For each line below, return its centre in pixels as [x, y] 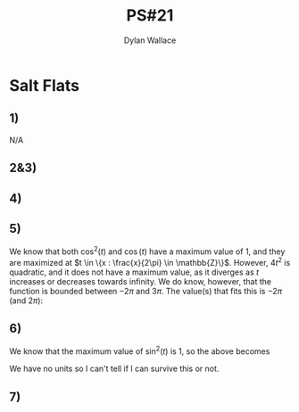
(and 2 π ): [26, 301]
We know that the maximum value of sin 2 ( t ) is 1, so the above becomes [140, 350]
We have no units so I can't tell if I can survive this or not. [114, 369]
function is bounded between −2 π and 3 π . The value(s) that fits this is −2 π [146, 291]
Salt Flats [45, 85]
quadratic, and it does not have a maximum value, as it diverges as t [134, 272]
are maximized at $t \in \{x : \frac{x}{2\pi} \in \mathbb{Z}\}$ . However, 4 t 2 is [150, 262]
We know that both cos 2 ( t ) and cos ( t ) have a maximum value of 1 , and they [147, 251]
